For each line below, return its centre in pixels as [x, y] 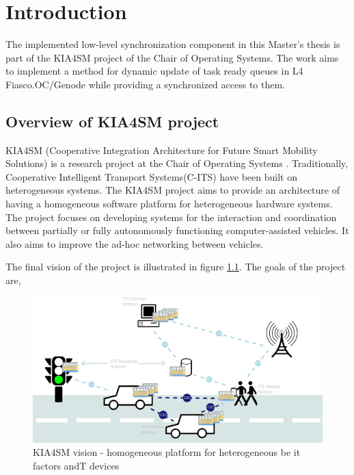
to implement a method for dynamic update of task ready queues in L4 [154, 71]
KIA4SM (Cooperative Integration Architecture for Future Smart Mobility [162, 150]
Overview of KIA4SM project [112, 121]
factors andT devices [76, 465]
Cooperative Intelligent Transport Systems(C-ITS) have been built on [151, 176]
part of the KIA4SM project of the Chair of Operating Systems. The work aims [172, 57]
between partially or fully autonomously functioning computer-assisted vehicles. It [177, 230]
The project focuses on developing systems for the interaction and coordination [171, 217]
